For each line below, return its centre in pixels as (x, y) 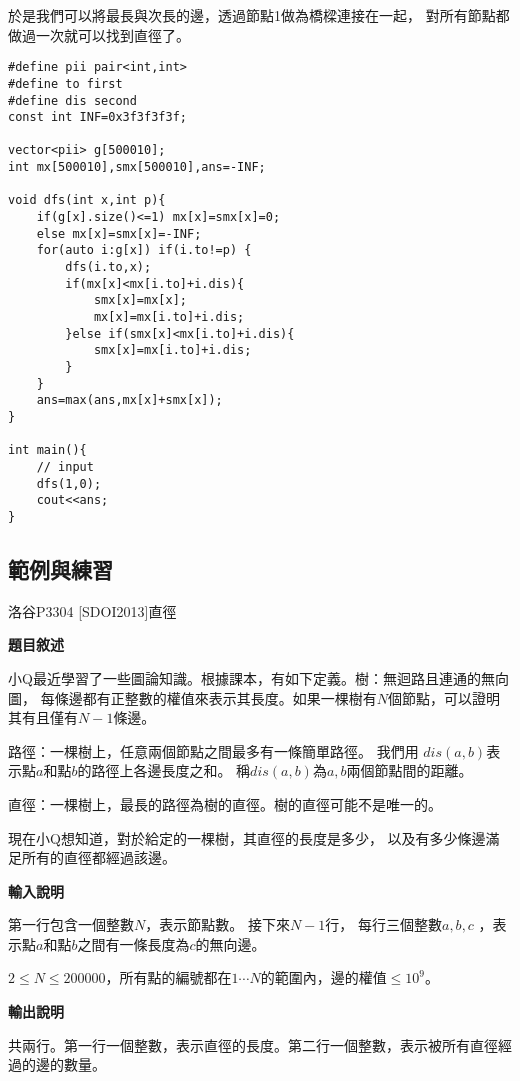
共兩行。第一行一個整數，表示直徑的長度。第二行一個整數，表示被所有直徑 (253, 1044)
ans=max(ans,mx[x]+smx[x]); (129, 400)
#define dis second (72, 100)
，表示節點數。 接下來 (217, 924)
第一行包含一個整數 (71, 924)
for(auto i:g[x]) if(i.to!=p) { (144, 250)
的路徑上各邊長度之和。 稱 (164, 770)
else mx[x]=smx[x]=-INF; (119, 233)
